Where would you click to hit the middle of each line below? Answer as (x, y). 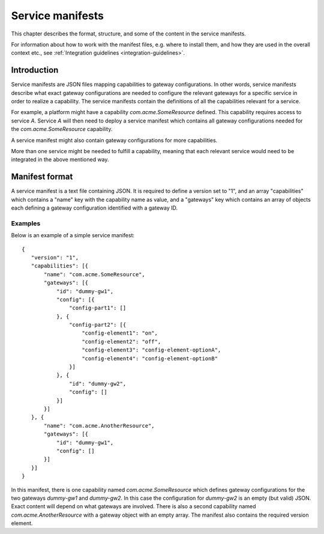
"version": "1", (55, 257)
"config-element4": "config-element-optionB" (150, 358)
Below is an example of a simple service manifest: (73, 235)
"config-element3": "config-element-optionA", (151, 350)
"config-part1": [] (98, 308)
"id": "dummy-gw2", (98, 384)
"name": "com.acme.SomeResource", (94, 274)
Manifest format (42, 177)
